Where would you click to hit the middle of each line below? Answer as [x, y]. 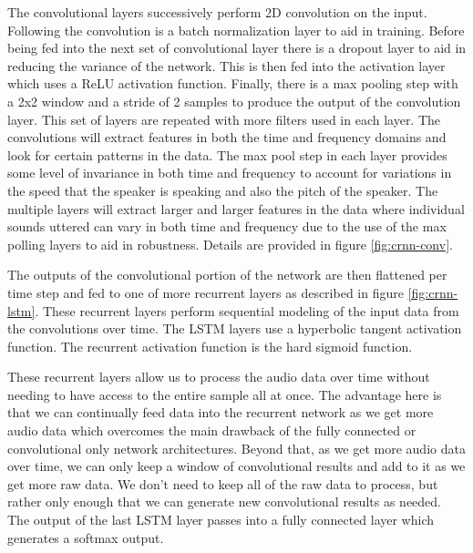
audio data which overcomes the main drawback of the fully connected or [212, 430]
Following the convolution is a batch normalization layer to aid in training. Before [236, 30]
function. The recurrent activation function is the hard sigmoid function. [210, 346]
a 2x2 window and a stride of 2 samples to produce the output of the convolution [234, 101]
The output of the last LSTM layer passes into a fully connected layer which [221, 520]
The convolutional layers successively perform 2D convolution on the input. [217, 12]
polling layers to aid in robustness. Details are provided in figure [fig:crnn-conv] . [230, 244]
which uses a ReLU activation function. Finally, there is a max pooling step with [233, 83]
